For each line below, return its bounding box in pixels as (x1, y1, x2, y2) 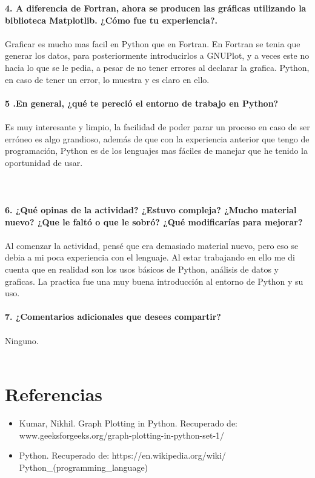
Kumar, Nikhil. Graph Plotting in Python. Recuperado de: (19, 416, 238, 429)
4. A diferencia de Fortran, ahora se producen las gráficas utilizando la (5, 2, 307, 14)
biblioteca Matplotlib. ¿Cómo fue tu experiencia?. (5, 13, 217, 26)
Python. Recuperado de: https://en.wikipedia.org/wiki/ (19, 449, 227, 462)
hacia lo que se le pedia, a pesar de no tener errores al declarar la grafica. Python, (5, 61, 310, 73)
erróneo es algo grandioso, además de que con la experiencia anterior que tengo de (5, 132, 310, 145)
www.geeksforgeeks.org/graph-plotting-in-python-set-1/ (19, 428, 225, 441)
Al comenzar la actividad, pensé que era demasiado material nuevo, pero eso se (5, 239, 299, 251)
